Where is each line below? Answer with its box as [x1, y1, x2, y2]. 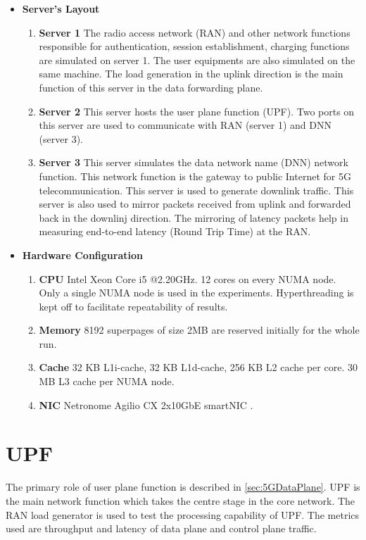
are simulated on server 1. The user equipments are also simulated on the [39, 52, 355, 67]
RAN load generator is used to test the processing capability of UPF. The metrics [6, 507, 360, 522]
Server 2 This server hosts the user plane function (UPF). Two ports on [39, 103, 355, 118]
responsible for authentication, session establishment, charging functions [39, 39, 350, 54]
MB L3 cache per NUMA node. [39, 374, 175, 389]
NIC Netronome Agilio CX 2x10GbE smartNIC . [39, 397, 253, 412]
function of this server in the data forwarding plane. [39, 80, 263, 94]
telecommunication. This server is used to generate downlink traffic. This [39, 182, 354, 197]
